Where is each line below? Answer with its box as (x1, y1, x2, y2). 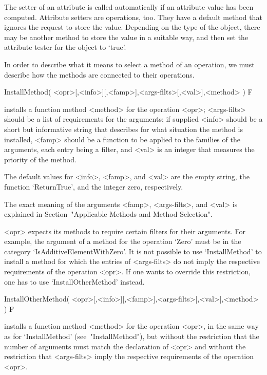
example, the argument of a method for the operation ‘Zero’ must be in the (4, 236, 241, 247)
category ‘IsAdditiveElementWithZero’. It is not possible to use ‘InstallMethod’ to (4, 246, 262, 256)
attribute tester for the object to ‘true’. (4, 42, 126, 52)
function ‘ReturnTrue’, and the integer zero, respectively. (4, 181, 183, 192)
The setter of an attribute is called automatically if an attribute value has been (4, 2, 254, 12)
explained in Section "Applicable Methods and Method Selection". (4, 209, 213, 219)
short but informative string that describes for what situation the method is (4, 123, 243, 134)
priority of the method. (4, 154, 77, 164)
